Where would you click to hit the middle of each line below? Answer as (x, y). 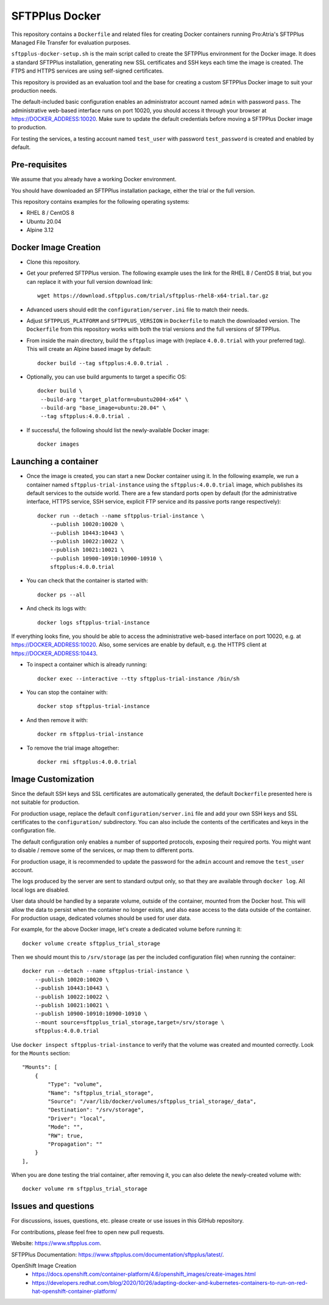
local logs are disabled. (40, 890)
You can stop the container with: (67, 692)
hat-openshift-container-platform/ (74, 1292)
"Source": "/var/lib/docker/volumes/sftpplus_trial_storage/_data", (152, 1101)
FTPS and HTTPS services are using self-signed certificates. (87, 71)
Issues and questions (53, 1206)
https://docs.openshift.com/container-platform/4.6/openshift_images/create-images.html (144, 1274)
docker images (58, 444)
